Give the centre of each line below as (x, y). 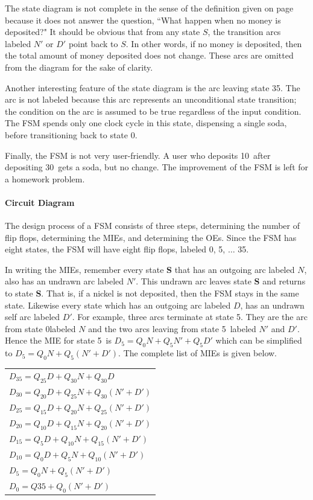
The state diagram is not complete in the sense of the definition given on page (149, 8)
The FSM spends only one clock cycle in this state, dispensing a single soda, (146, 123)
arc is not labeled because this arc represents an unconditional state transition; (151, 99)
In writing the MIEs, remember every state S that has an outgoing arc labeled (150, 269)
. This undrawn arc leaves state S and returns (221, 281)
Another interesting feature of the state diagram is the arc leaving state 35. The (153, 87)
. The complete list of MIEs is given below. (198, 353)
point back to (93, 43)
